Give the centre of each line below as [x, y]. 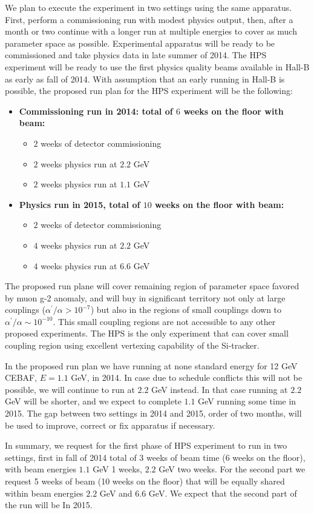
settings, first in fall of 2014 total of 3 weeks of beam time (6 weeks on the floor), [155, 457]
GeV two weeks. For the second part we [232, 469]
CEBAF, [21, 377]
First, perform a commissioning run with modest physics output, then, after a [149, 19]
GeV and [116, 493]
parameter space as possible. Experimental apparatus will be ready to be [140, 43]
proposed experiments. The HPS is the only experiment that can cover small [147, 333]
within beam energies [44, 493]
